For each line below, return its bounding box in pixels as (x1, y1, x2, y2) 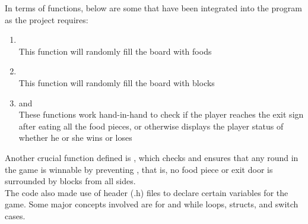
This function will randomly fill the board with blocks (18, 76, 215, 89)
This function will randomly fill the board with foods (18, 45, 212, 57)
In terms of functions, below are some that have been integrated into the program (5, 2, 302, 14)
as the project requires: (5, 13, 88, 26)
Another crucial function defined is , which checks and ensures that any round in (5, 151, 299, 163)
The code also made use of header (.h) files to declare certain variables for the (5, 186, 288, 198)
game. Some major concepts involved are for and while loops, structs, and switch (5, 198, 299, 210)
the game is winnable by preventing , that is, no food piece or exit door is (5, 163, 273, 175)
